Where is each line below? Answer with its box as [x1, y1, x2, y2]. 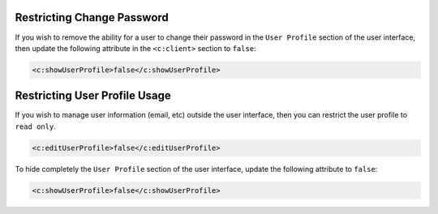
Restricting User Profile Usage [15, 89, 172, 103]
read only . [15, 122, 56, 131]
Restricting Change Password [15, 11, 170, 24]
